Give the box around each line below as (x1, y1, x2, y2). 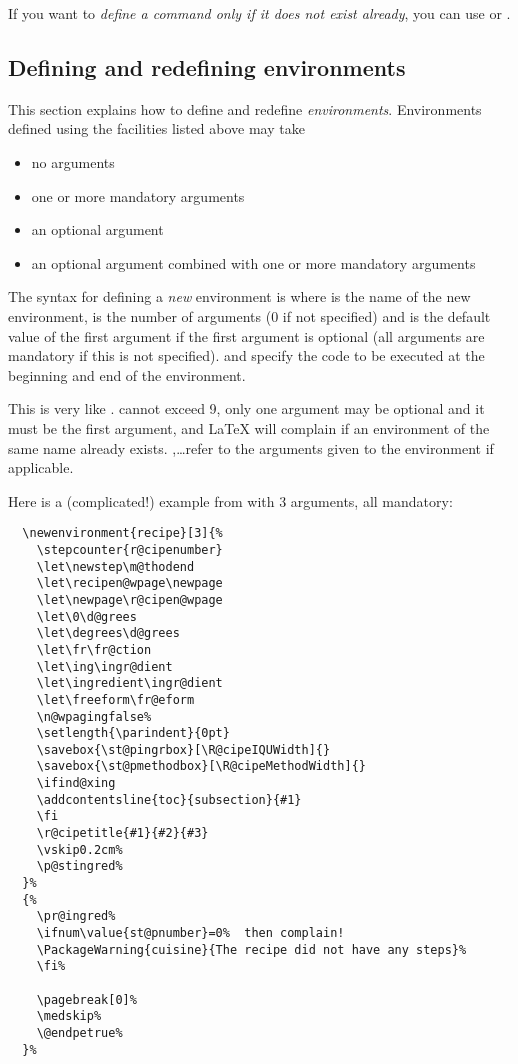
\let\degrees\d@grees (36, 626, 180, 641)
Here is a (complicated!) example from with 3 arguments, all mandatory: (8, 490, 453, 511)
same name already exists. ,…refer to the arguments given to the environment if (8, 437, 494, 458)
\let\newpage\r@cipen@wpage (36, 592, 223, 607)
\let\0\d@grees (36, 609, 137, 624)
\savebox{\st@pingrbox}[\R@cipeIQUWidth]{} (36, 742, 331, 757)
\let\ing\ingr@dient (36, 659, 173, 674)
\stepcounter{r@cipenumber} (36, 542, 223, 557)
